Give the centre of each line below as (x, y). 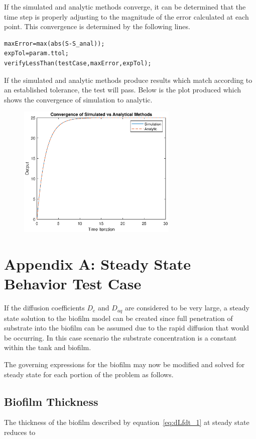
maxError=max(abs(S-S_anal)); (54, 43)
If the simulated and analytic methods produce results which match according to (128, 80)
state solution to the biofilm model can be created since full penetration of (118, 318)
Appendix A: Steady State (97, 263)
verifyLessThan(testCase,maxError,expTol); (78, 63)
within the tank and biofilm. (48, 347)
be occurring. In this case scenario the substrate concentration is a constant (120, 337)
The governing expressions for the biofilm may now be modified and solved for (124, 364)
